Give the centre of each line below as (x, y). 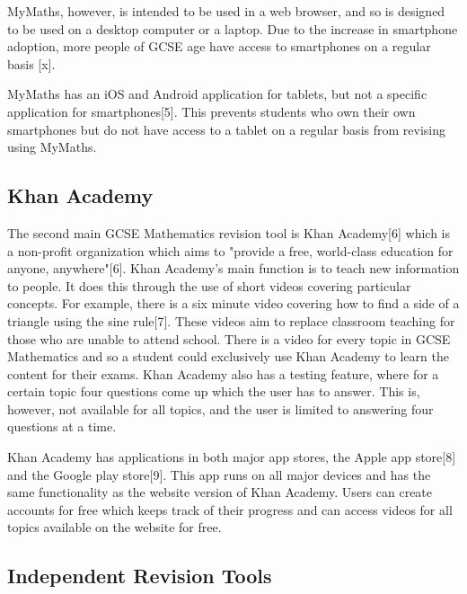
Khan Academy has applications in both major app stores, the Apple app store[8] (232, 457)
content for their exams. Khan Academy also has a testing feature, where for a (223, 373)
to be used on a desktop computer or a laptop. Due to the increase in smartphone (233, 28)
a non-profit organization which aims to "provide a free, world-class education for (230, 250)
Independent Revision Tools (140, 576)
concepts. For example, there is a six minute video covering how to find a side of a (233, 303)
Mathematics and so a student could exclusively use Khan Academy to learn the (228, 356)
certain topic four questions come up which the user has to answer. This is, (214, 391)
